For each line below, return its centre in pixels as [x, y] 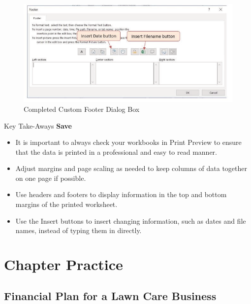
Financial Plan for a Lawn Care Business [110, 295]
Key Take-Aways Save [38, 125]
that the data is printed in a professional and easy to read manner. [116, 152]
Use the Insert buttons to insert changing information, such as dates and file [131, 220]
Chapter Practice [63, 264]
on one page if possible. [51, 178]
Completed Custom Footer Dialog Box [82, 109]
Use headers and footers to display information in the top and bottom [121, 194]
